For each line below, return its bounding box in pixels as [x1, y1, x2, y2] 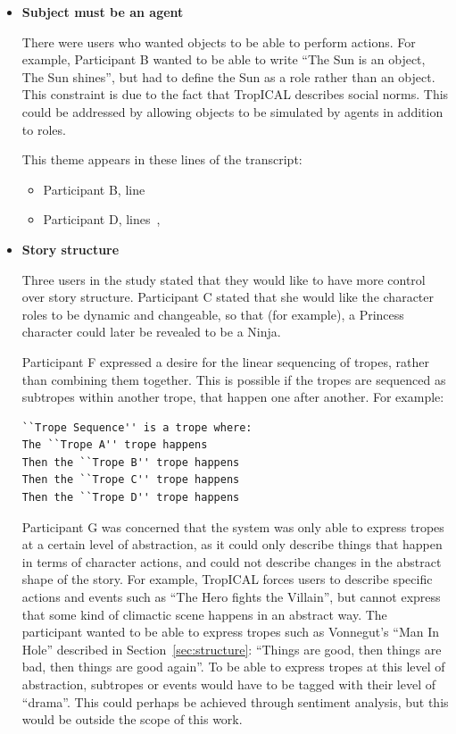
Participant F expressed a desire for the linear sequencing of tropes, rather [21, 352, 429, 371]
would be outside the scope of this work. [21, 710, 243, 729]
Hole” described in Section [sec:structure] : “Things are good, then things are [21, 639, 442, 658]
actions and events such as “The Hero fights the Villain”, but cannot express [21, 588, 441, 606]
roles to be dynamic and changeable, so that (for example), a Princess [21, 304, 404, 323]
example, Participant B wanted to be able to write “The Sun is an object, [21, 50, 426, 69]
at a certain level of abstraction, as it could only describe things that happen [21, 535, 443, 554]
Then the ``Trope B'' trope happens [21, 455, 240, 469]
